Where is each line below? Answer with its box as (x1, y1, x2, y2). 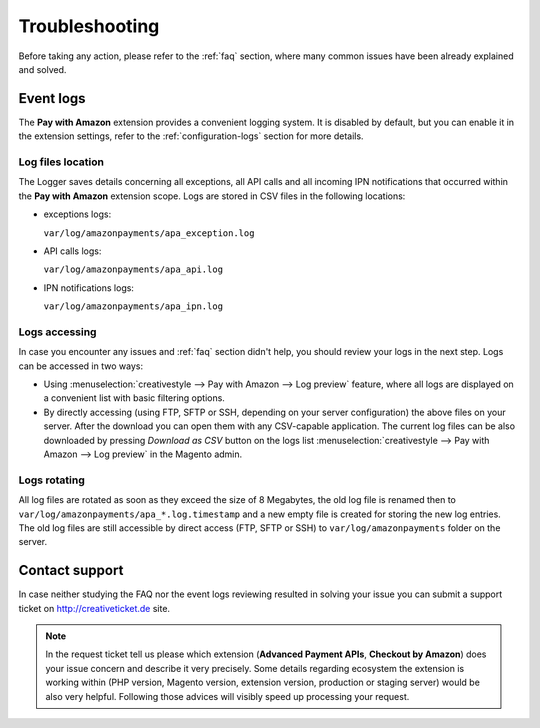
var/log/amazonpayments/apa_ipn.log (43, 301, 224, 312)
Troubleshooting (18, 15, 160, 37)
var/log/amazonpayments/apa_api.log (43, 264, 224, 275)
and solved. (18, 63, 67, 75)
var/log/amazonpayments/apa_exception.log (43, 227, 255, 239)
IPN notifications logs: (43, 281, 135, 294)
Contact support (18, 562, 124, 579)
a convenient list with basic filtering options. (43, 392, 225, 404)
